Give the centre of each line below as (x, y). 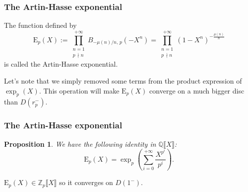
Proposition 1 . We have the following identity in (80, 144)
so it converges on (86, 182)
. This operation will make (79, 90)
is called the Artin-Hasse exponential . (61, 64)
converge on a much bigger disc (197, 90)
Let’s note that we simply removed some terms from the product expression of (123, 80)
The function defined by (40, 25)
